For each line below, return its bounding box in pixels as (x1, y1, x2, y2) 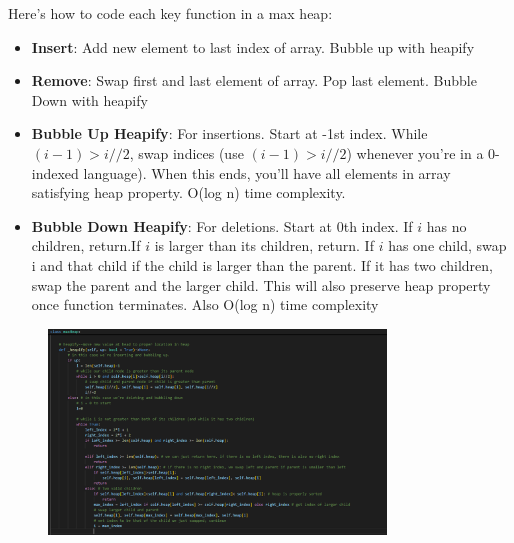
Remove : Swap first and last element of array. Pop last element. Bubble (31, 70, 477, 91)
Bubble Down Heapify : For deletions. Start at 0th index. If (31, 215, 413, 236)
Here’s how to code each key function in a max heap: (8, 3, 333, 23)
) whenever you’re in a (346, 142, 484, 163)
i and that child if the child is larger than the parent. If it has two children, (31, 254, 493, 275)
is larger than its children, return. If (154, 235, 374, 256)
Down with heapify (31, 89, 148, 110)
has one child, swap (388, 235, 507, 256)
